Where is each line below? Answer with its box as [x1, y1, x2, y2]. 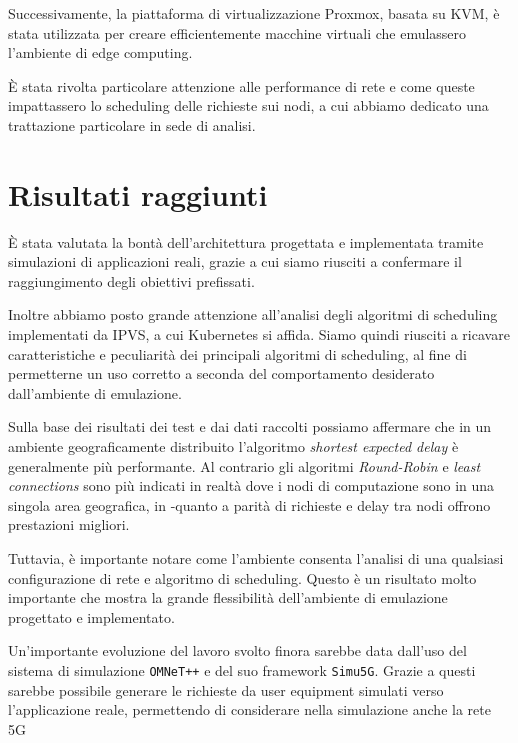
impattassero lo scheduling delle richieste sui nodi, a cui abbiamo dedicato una [8, 95, 489, 116]
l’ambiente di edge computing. [8, 42, 193, 63]
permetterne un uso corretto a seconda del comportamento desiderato [8, 363, 435, 384]
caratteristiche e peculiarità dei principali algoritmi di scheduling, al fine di [8, 343, 467, 364]
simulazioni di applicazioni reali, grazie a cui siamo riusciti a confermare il [8, 251, 462, 272]
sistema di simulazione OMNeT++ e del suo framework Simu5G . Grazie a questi [8, 659, 476, 680]
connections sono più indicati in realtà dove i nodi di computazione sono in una [8, 475, 495, 496]
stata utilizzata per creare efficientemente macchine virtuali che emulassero [8, 22, 467, 43]
